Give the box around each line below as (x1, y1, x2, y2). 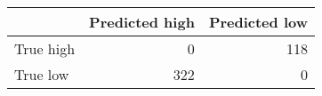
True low (14, 64, 69, 84)
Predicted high (89, 12, 195, 32)
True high (14, 38, 76, 59)
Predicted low (208, 12, 308, 32)
